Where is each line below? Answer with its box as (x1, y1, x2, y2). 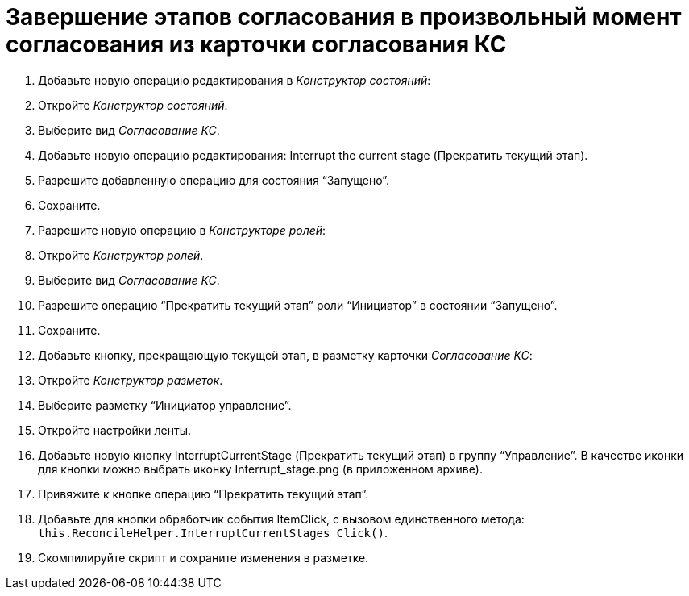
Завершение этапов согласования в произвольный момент (6, 3, 682, 31)
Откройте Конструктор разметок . (38, 373, 223, 387)
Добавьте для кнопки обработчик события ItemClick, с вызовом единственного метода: (38, 511, 525, 526)
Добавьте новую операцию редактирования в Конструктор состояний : (38, 73, 431, 87)
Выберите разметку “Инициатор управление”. (38, 398, 292, 412)
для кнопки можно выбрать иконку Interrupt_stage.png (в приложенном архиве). (38, 461, 483, 476)
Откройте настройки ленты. (38, 423, 192, 437)
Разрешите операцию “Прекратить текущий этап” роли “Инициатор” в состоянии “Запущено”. (38, 298, 558, 312)
